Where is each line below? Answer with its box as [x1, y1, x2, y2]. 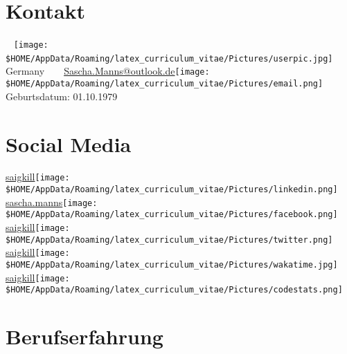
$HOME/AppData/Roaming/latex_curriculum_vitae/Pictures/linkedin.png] [6, 185, 338, 195]
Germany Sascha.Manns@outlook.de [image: [6, 64, 210, 78]
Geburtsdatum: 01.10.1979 [6, 88, 118, 103]
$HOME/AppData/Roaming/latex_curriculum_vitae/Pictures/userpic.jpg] [6, 53, 333, 64]
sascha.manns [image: [6, 194, 98, 209]
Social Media [6, 129, 132, 158]
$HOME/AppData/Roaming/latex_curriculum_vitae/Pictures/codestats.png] [6, 285, 343, 295]
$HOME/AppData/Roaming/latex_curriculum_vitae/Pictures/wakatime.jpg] [6, 260, 338, 270]
